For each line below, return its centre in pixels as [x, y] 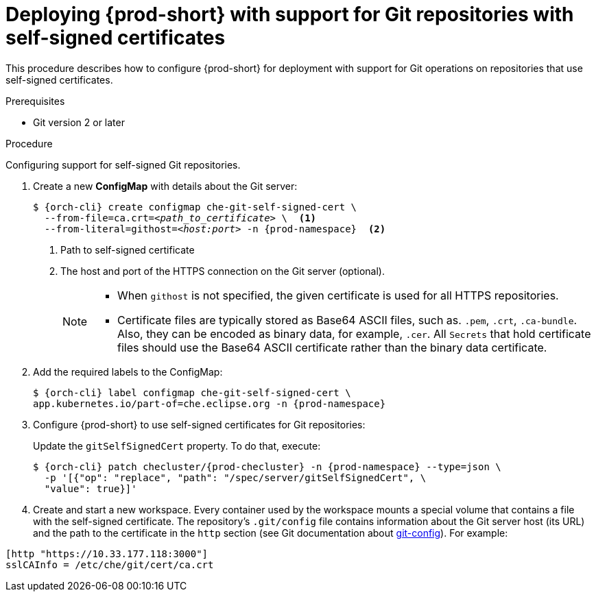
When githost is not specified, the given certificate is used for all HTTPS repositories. [338, 295]
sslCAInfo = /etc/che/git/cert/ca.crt [110, 564]
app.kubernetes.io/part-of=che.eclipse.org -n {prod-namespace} [210, 403]
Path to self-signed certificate [128, 249]
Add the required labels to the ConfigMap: [128, 371]
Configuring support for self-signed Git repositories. [123, 165]
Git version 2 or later [79, 122]
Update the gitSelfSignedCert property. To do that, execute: [177, 446]
